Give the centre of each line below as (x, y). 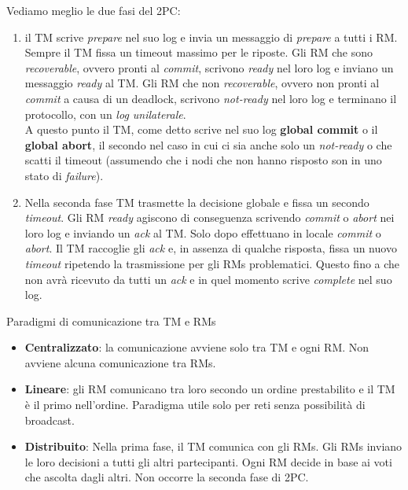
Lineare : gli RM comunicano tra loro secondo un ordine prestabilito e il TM (210, 389)
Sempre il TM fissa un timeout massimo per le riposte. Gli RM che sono (199, 52)
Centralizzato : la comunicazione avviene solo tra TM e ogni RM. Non (197, 347)
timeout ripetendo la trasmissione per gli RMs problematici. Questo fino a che (212, 263)
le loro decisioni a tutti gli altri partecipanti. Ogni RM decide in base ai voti (208, 461)
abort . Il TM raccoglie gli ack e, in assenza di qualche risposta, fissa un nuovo (211, 248)
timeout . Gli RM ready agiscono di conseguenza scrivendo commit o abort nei (210, 217)
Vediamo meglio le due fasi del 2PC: (94, 10)
